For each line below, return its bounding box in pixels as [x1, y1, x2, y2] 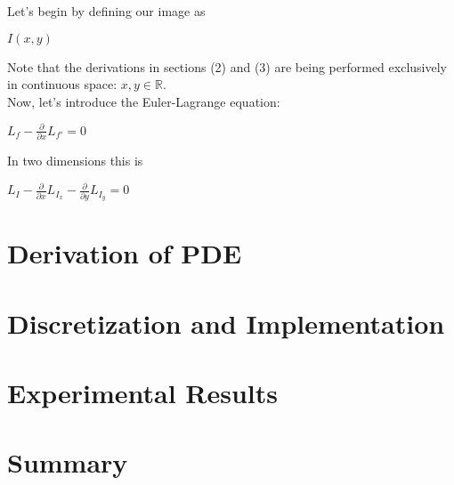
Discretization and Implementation [7, 304, 445, 341]
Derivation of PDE [7, 235, 242, 271]
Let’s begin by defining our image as [7, 2, 206, 20]
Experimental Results [7, 375, 278, 411]
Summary [7, 444, 128, 481]
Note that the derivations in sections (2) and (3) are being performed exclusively [7, 57, 447, 76]
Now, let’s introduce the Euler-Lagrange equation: [7, 92, 280, 110]
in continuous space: [7, 75, 118, 93]
